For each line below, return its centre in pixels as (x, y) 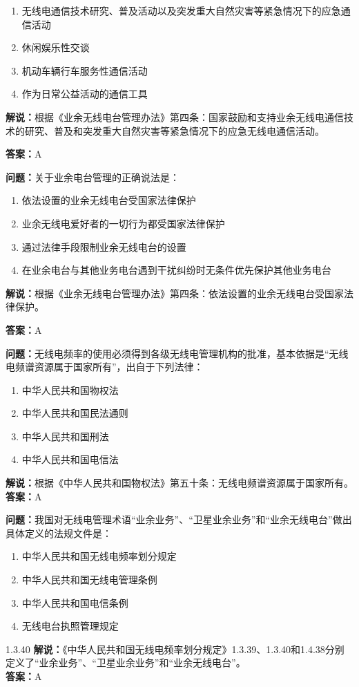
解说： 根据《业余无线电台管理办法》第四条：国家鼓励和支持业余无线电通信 (175, 116)
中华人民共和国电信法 (70, 459)
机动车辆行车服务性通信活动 (85, 70)
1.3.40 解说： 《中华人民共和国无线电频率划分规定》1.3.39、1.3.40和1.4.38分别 (175, 649)
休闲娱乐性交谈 (56, 47)
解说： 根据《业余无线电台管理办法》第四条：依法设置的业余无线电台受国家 (175, 293)
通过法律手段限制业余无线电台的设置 (104, 246)
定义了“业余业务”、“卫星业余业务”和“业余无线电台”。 (126, 662)
